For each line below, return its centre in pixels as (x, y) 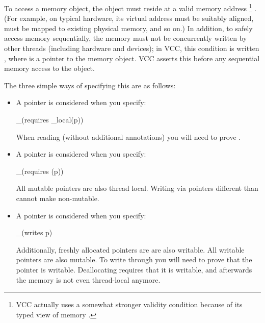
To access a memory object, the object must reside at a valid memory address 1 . (130, 7)
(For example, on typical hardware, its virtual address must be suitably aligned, (129, 18)
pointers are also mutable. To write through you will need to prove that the (134, 259)
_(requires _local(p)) (50, 119)
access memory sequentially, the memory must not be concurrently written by (126, 38)
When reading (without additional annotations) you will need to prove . (128, 136)
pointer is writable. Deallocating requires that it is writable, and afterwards (134, 269)
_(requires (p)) (40, 171)
